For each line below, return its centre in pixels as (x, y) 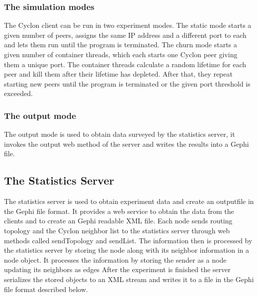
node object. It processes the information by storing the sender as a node (115, 259)
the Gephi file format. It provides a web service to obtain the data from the (119, 211)
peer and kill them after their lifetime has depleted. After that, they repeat (118, 74)
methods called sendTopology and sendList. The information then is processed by (128, 240)
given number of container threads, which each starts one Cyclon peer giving (121, 54)
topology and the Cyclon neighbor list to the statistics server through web (117, 230)
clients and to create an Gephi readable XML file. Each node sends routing (118, 221)
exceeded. (18, 93)
